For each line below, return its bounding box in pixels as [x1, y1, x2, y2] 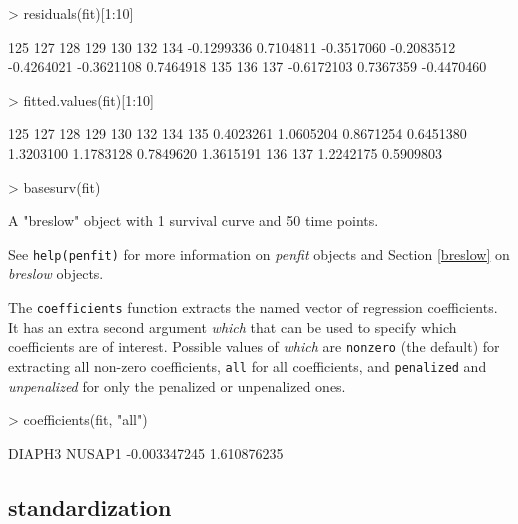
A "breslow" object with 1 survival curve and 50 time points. [8, 210, 379, 231]
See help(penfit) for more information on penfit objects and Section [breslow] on [8, 243, 510, 264]
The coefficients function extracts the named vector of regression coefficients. [8, 297, 498, 317]
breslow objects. [8, 263, 104, 284]
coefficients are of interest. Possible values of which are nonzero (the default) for [8, 336, 500, 357]
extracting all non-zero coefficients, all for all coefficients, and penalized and [8, 355, 487, 376]
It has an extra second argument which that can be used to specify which [8, 316, 457, 337]
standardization [8, 491, 172, 522]
